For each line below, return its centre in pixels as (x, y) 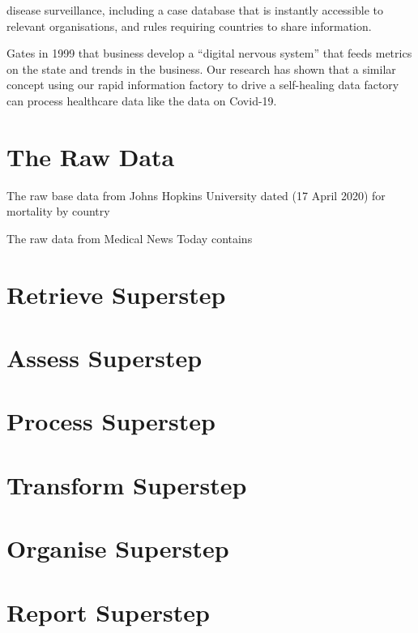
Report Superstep (108, 612)
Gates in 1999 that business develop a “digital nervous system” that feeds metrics (209, 53)
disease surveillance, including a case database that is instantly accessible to (195, 10)
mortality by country (58, 211)
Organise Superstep (118, 548)
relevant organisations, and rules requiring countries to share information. (189, 26)
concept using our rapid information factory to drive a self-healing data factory (203, 85)
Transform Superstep (127, 484)
